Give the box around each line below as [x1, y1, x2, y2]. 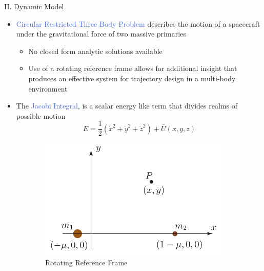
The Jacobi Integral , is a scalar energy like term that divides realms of [16, 100, 237, 111]
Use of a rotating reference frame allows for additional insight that [28, 63, 237, 74]
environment [28, 83, 68, 94]
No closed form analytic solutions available [28, 45, 163, 56]
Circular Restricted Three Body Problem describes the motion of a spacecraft [16, 18, 260, 29]
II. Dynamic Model [4, 1, 64, 11]
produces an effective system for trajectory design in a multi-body [28, 73, 236, 83]
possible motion [16, 110, 66, 121]
